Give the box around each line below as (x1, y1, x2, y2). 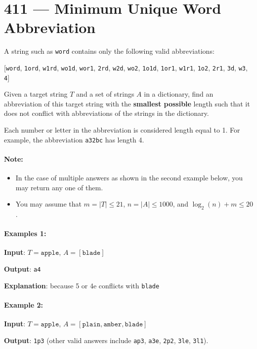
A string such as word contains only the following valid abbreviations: (4, 46, 214, 56)
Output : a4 (4, 264, 41, 274)
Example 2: (4, 299, 43, 310)
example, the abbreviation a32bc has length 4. (4, 134, 144, 144)
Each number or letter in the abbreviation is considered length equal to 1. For (4, 125, 240, 135)
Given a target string (4, 89, 68, 99)
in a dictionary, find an (144, 89, 214, 99)
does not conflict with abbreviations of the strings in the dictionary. (4, 108, 209, 118)
